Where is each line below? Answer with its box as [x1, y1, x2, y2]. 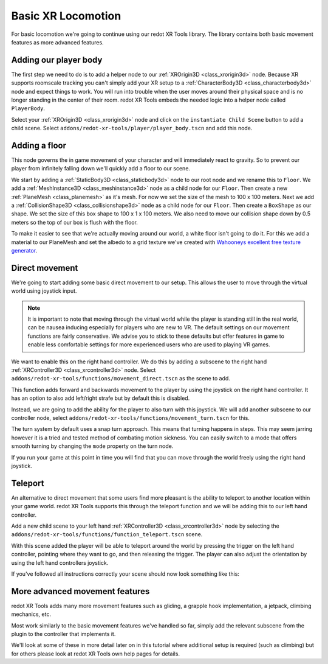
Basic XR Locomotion [11, 9, 121, 23]
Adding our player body [11, 55, 103, 65]
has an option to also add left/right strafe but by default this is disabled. [11, 394, 190, 402]
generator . [11, 247, 38, 254]
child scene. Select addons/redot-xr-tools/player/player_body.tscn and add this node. [11, 125, 253, 132]
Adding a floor [11, 141, 67, 150]
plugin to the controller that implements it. [11, 631, 116, 638]
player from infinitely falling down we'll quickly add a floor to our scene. [11, 165, 191, 172]
